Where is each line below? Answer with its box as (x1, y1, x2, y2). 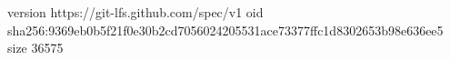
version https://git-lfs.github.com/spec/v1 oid (7, 3, 264, 21)
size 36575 (7, 38, 64, 57)
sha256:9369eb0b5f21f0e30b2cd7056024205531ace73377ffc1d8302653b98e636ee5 (7, 20, 444, 39)
